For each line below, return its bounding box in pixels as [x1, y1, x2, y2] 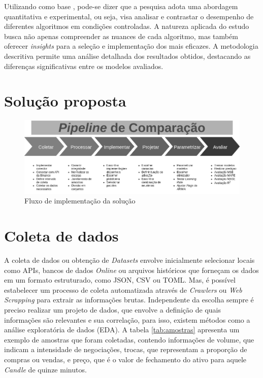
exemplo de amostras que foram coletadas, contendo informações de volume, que [4, 334, 254, 345]
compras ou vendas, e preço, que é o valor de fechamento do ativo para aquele [4, 354, 247, 364]
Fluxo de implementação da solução [24, 195, 136, 206]
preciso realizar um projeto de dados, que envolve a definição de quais [4, 304, 221, 315]
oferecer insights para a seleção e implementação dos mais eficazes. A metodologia [4, 41, 258, 51]
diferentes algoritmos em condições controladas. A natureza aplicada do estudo [4, 21, 249, 31]
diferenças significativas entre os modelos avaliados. [4, 60, 163, 71]
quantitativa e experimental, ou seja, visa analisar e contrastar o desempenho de [4, 11, 254, 21]
